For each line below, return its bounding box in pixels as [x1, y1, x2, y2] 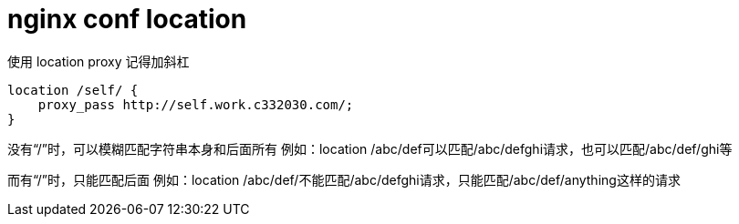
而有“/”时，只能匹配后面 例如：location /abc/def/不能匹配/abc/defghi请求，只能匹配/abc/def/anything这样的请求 [7, 171, 681, 188]
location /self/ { [7, 82, 139, 97]
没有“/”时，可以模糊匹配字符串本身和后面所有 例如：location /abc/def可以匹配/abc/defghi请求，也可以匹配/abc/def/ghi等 [7, 140, 733, 157]
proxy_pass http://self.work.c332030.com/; [37, 97, 354, 112]
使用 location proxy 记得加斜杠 [7, 53, 190, 69]
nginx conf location [7, 4, 247, 35]
